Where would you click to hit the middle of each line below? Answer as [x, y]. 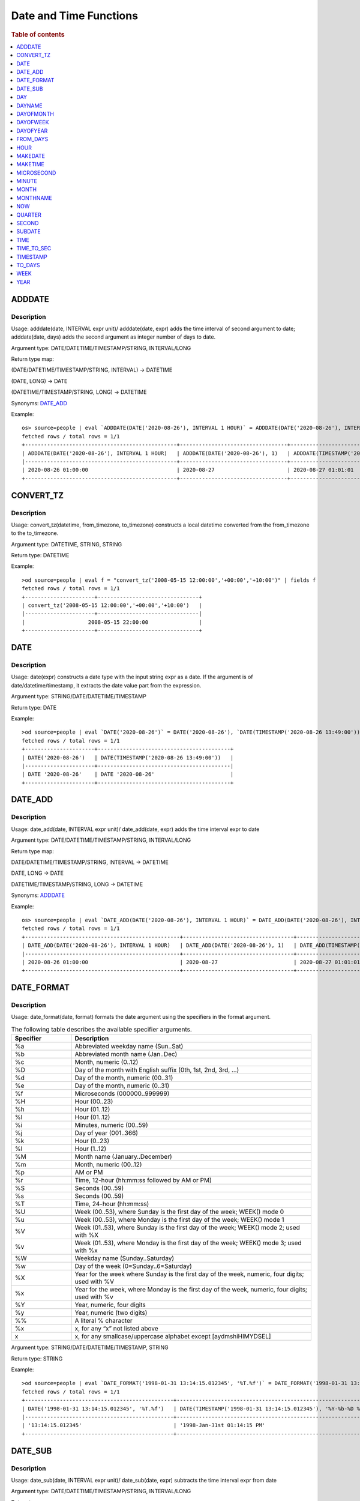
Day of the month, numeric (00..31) [124, 1078]
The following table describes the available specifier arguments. [101, 1030]
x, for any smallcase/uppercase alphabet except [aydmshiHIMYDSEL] [173, 1336]
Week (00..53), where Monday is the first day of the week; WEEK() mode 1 [179, 1220]
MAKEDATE [31, 156]
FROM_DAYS [32, 139]
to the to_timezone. [35, 533]
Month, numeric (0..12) [106, 1062]
